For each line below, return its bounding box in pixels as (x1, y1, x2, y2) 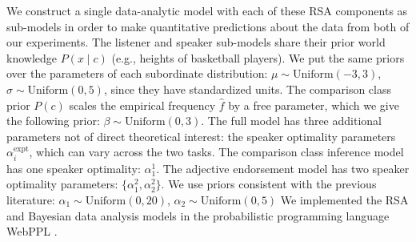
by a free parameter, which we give (228, 96, 399, 113)
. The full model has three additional (201, 112, 382, 129)
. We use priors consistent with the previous (161, 175, 377, 192)
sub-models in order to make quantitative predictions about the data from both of (6, 18, 410, 34)
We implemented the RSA (280, 191, 409, 208)
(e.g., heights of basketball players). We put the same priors (111, 49, 405, 66)
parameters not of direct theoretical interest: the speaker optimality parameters (6, 127, 396, 144)
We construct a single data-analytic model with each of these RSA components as (6, 2, 408, 18)
